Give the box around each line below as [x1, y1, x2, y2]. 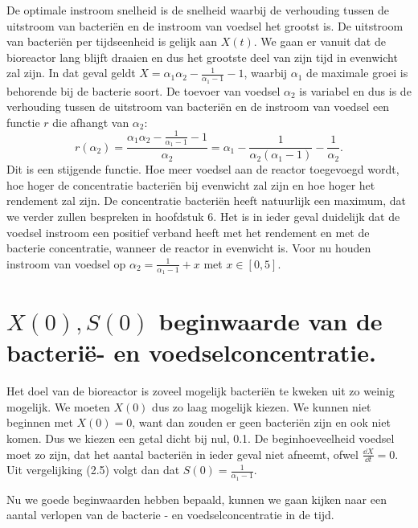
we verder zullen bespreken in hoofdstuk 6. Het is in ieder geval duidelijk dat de [6, 207, 400, 224]
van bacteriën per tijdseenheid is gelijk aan [6, 33, 217, 50]
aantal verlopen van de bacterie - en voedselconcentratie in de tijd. [6, 506, 334, 523]
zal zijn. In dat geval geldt [6, 64, 136, 81]
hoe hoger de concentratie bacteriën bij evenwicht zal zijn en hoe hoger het [6, 176, 375, 193]
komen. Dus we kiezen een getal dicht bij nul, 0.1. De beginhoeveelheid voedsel [6, 430, 395, 447]
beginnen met [6, 414, 73, 431]
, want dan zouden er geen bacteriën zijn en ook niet [132, 414, 391, 431]
